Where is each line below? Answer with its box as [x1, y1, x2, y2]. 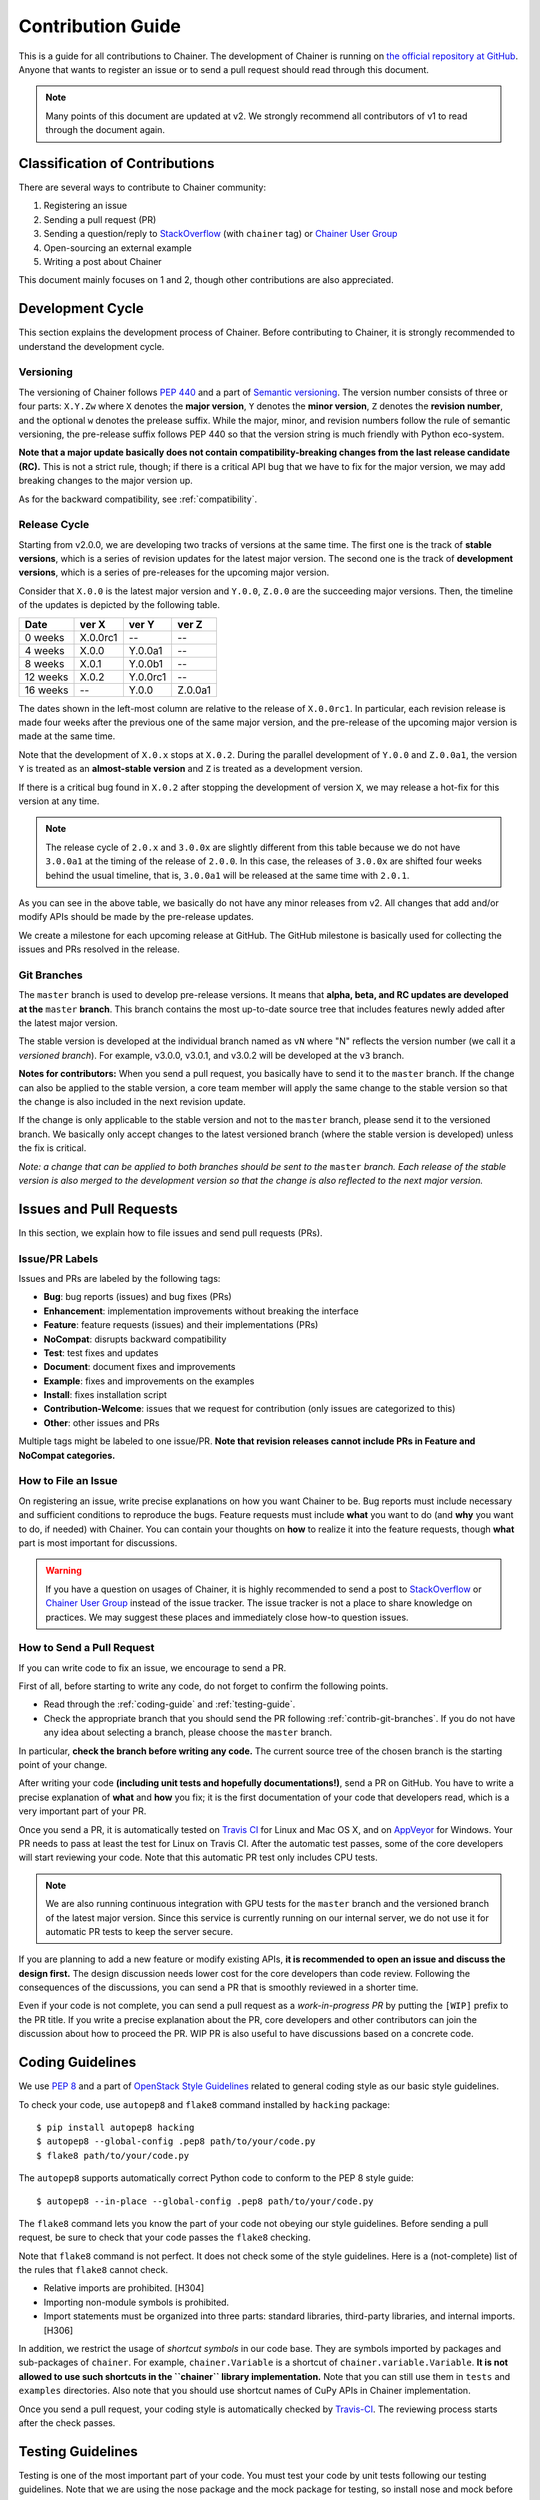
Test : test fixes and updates [43, 1346, 159, 1359]
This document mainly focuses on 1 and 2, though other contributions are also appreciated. [18, 274, 394, 286]
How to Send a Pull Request [18, 1641, 155, 1655]
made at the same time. [18, 730, 116, 742]
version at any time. [18, 795, 100, 807]
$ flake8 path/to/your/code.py [36, 2150, 190, 2161]
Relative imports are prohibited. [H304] [43, 2282, 205, 2294]
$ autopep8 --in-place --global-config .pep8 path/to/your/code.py [36, 2195, 374, 2207]
